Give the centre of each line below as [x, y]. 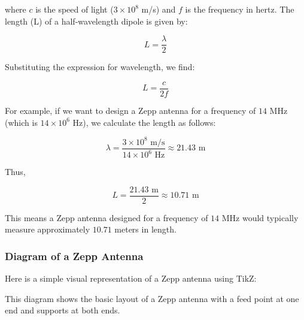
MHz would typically [260, 217]
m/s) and [159, 9]
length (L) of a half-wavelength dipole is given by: [96, 21]
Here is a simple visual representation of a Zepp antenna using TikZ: [131, 278]
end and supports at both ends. [63, 310]
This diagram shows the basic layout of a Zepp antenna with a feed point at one [152, 298]
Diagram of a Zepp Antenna [74, 256]
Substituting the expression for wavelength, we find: [100, 67]
